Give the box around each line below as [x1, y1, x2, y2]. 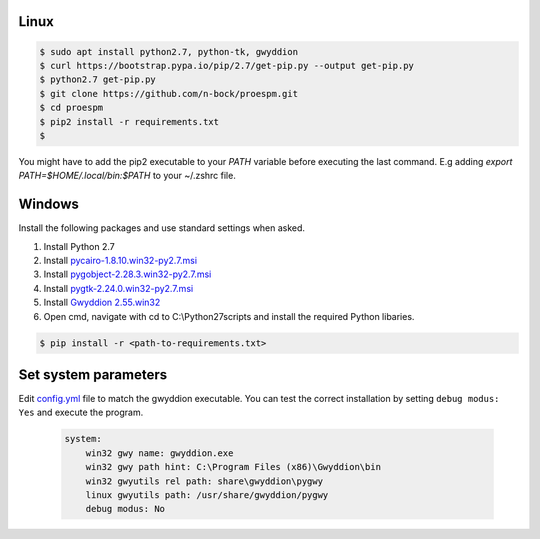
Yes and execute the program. [18, 406, 144, 419]
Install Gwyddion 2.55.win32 [43, 296, 161, 309]
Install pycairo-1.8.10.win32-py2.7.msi [43, 255, 198, 267]
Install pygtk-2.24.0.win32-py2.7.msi [43, 282, 194, 294]
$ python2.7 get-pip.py [39, 74, 157, 85]
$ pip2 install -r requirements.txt [39, 116, 220, 127]
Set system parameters [18, 366, 168, 383]
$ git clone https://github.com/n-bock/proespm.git [39, 88, 299, 99]
